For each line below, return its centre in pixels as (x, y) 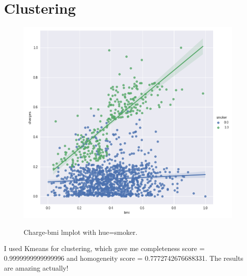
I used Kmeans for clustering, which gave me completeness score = (104, 248)
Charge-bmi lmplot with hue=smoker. (81, 232)
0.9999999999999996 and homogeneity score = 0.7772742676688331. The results (124, 258)
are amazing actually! (36, 267)
